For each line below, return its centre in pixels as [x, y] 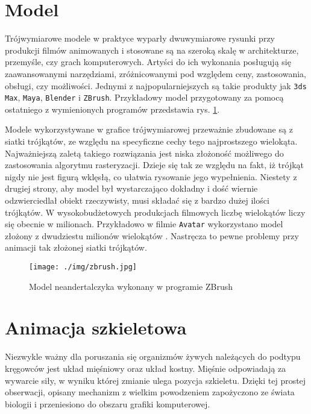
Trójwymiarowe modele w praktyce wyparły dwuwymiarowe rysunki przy [140, 38]
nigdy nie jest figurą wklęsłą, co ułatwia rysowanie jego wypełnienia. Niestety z [151, 176]
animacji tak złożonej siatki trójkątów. [76, 247]
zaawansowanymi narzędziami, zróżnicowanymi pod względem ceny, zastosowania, [155, 73]
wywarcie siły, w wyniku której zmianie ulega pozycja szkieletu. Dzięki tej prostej [155, 380]
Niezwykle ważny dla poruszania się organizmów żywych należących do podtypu [153, 356]
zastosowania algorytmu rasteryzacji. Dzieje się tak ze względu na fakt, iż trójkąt [155, 165]
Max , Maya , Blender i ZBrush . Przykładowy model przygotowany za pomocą [144, 97]
